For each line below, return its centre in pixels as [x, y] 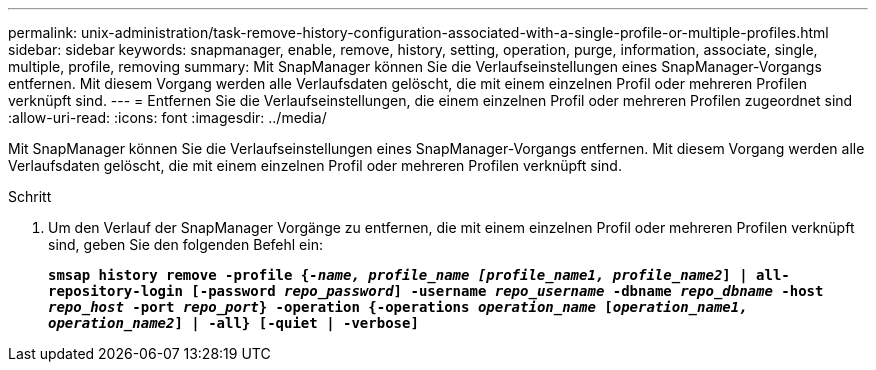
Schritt [30, 196]
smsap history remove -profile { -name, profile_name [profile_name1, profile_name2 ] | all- [419, 275]
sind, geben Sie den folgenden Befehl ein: [185, 244]
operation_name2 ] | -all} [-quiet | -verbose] [233, 323]
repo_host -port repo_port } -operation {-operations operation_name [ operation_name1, [398, 307]
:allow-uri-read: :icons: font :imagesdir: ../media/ [167, 117]
